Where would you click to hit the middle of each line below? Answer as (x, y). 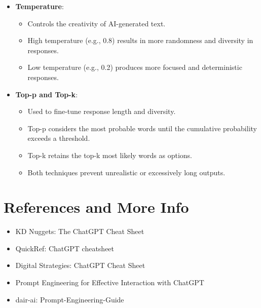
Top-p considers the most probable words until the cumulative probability (142, 128)
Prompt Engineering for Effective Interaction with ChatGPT (110, 282)
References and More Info (96, 207)
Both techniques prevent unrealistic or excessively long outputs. (126, 172)
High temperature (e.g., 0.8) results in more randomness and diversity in (140, 40)
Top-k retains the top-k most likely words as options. (110, 155)
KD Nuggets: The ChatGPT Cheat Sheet (80, 231)
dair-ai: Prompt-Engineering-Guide (70, 299)
